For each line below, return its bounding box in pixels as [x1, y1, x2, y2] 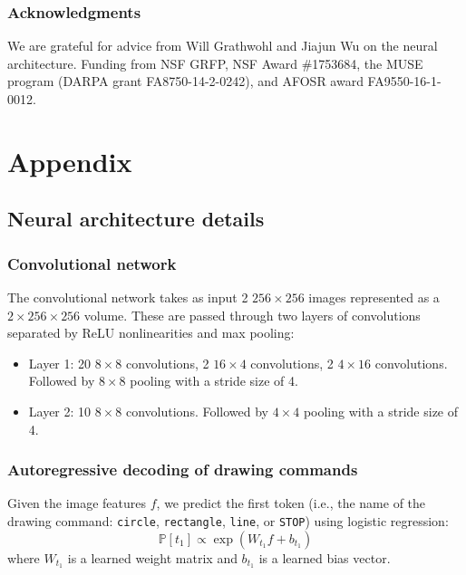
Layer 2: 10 [28, 401, 92, 420]
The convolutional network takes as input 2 [7, 287, 248, 306]
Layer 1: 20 [28, 353, 92, 372]
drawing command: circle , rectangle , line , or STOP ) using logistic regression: [7, 511, 449, 530]
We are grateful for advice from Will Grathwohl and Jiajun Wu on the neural [7, 36, 438, 55]
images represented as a [308, 287, 440, 306]
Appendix [7, 142, 132, 179]
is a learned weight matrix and [67, 548, 238, 567]
